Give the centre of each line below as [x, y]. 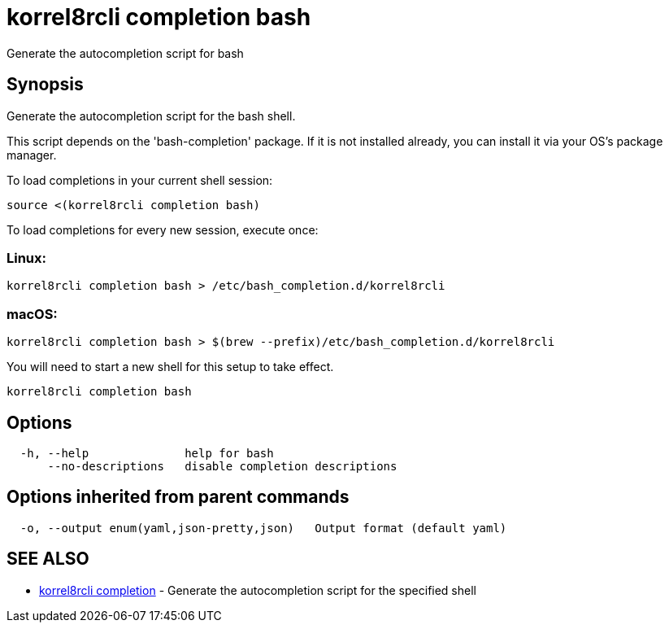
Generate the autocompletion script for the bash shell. [151, 116]
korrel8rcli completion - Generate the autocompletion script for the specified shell [258, 590]
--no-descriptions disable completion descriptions [222, 466]
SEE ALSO [48, 559]
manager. [32, 155]
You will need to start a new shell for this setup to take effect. [170, 367]
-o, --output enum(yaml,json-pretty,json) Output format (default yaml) [263, 528]
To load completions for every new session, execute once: [163, 229]
